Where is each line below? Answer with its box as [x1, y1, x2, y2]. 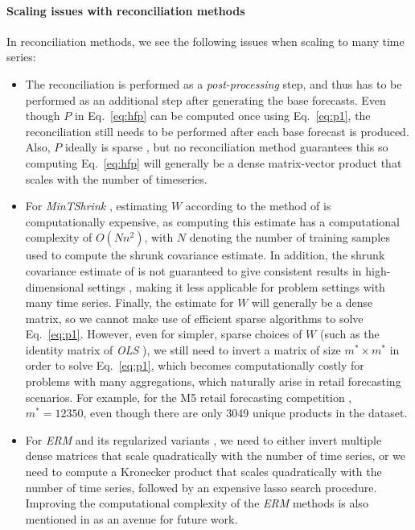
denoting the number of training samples [189, 229, 390, 246]
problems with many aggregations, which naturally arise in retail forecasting [25, 373, 401, 390]
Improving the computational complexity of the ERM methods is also [25, 495, 368, 511]
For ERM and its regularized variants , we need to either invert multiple [25, 431, 382, 448]
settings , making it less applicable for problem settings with [87, 278, 385, 295]
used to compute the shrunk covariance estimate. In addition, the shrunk [25, 246, 385, 263]
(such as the [319, 325, 380, 342]
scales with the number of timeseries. [25, 170, 207, 187]
